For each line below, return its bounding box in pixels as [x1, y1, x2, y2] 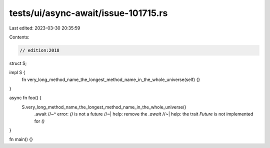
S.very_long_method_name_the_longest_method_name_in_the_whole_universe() [21, 104, 186, 110]
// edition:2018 [19, 47, 60, 53]
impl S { [9, 69, 25, 75]
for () [34, 118, 45, 124]
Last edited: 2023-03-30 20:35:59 [9, 25, 80, 31]
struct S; [9, 60, 27, 66]
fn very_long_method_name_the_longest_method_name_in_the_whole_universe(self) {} [21, 76, 200, 82]
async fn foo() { [9, 95, 42, 101]
